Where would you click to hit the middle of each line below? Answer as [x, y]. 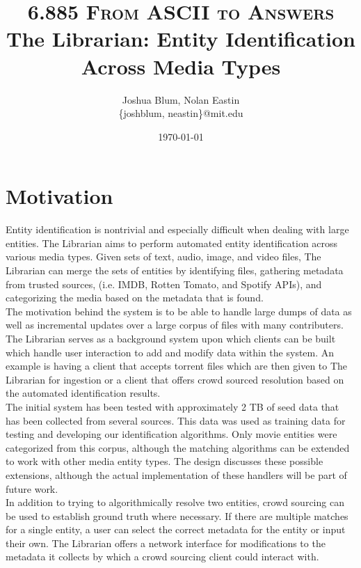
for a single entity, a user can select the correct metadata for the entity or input [176, 529]
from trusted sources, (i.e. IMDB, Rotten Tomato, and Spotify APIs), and [164, 284]
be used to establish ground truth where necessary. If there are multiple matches [177, 515]
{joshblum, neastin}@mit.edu [181, 113]
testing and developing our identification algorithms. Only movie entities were [171, 434]
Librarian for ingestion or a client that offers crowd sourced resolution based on [175, 379]
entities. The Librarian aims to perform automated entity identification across [172, 243]
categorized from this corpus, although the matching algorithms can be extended [178, 447]
